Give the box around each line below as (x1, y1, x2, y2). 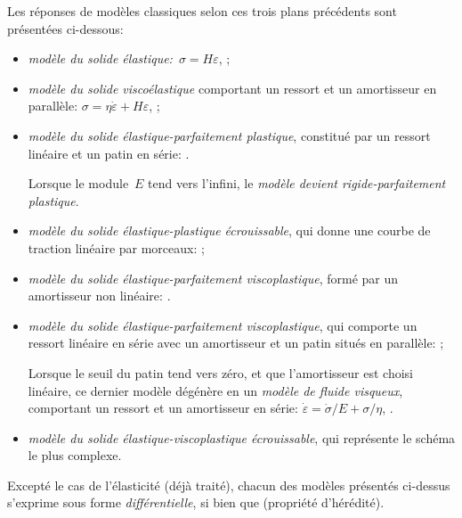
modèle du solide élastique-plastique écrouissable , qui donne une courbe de (28, 221, 431, 240)
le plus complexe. (28, 446, 122, 465)
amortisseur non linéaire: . (28, 286, 171, 305)
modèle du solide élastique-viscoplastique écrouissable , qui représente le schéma (28, 428, 456, 447)
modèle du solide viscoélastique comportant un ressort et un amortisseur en (28, 78, 437, 97)
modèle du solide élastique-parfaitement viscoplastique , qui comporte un (28, 316, 417, 334)
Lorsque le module (28, 174, 129, 193)
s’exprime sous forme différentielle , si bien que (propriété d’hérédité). (7, 493, 385, 512)
